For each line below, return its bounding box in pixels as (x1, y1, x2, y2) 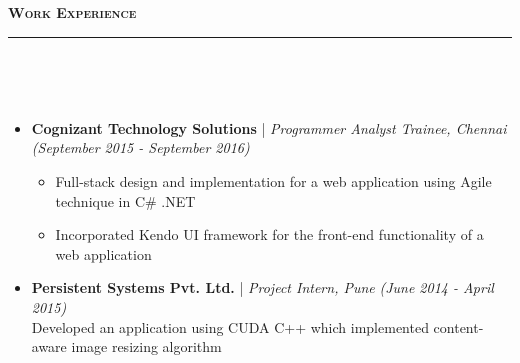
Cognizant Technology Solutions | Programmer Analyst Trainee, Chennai (31, 117, 507, 138)
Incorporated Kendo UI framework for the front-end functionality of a (55, 224, 484, 245)
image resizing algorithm (71, 336, 222, 357)
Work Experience (8, 2, 137, 22)
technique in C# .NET (55, 190, 196, 211)
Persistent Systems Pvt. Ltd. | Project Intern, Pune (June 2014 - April (31, 277, 494, 298)
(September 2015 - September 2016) (31, 137, 250, 158)
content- (433, 316, 484, 337)
